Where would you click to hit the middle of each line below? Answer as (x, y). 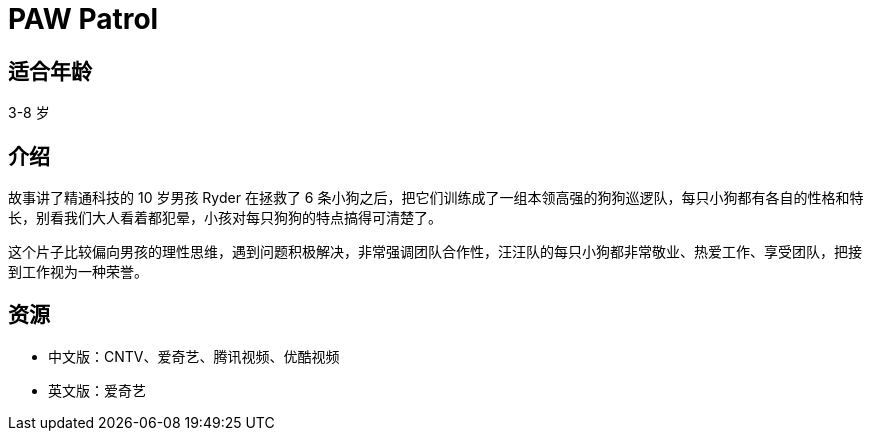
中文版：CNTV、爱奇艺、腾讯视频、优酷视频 (194, 356)
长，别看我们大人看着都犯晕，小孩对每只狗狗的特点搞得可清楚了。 (225, 218)
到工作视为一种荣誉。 (78, 272)
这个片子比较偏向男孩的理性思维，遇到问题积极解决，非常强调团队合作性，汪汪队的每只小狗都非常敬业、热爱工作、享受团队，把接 (435, 252)
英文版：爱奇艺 (97, 390)
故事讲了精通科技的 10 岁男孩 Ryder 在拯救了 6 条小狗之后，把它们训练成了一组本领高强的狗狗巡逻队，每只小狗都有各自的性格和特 (436, 198)
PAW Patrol (83, 19)
